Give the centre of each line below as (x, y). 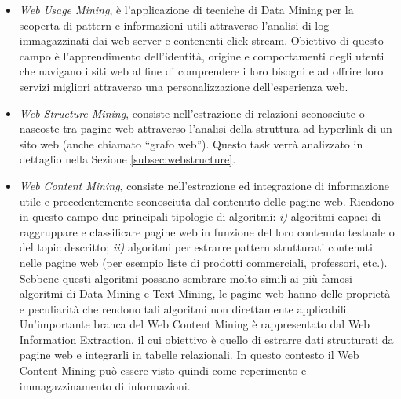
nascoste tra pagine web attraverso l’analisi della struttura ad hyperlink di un (206, 128)
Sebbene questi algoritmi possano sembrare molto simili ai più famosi (186, 278)
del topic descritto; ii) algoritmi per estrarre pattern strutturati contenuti (196, 247)
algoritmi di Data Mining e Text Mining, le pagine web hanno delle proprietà (205, 293)
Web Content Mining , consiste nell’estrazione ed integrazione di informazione (204, 185)
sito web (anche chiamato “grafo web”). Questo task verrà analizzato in (191, 143)
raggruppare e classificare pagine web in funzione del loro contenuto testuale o (207, 231)
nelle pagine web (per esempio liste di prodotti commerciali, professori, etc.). (203, 262)
